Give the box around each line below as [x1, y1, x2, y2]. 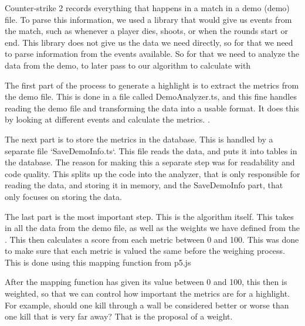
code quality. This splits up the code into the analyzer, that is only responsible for [5, 167, 300, 179]
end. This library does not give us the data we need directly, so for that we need [5, 36, 293, 48]
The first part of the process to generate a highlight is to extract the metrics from [5, 79, 299, 91]
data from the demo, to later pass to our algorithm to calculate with [5, 59, 251, 71]
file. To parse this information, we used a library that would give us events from [5, 13, 292, 25]
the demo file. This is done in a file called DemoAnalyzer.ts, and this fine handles [5, 90, 297, 103]
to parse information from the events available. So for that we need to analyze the [5, 47, 299, 60]
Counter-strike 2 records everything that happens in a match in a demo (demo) [5, 2, 290, 13]
